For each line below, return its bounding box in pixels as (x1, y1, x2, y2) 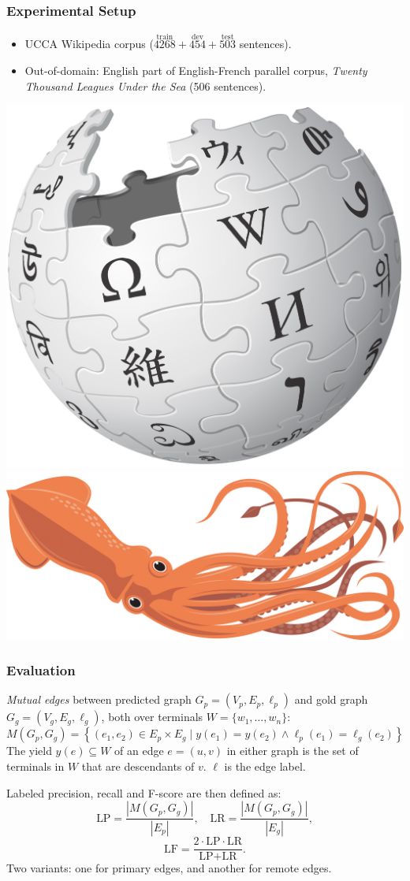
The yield (6, 742, 52, 759)
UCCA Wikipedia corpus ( (24, 35, 154, 52)
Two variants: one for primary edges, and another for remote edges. (6, 860, 332, 876)
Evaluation (6, 660, 76, 680)
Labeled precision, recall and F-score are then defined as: (6, 784, 281, 801)
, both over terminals (101, 708, 203, 725)
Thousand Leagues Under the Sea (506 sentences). (24, 77, 266, 94)
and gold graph (294, 691, 368, 708)
